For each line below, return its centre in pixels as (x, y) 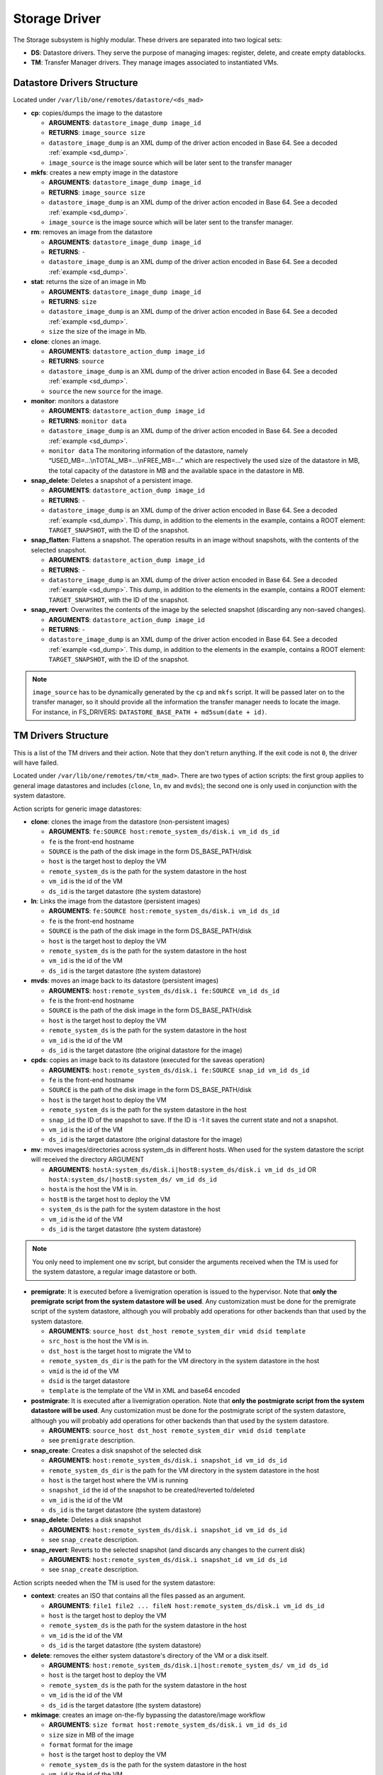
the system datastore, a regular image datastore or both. (115, 1272)
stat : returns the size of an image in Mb (89, 282)
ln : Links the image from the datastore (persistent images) (116, 901)
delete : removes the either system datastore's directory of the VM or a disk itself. (150, 1655)
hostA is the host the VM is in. (93, 1189)
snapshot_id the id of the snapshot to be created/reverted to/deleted (152, 1490)
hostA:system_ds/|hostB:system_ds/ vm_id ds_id (133, 1179)
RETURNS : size (73, 302)
